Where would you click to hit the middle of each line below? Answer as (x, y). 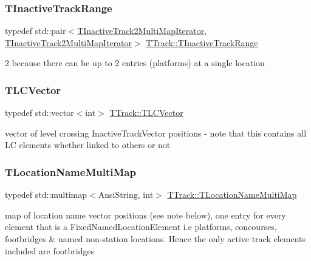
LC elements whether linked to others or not (88, 145)
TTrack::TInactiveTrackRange (202, 42)
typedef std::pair (36, 31)
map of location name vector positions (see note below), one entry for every (145, 215)
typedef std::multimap (46, 195)
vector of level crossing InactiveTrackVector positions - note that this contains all (156, 133)
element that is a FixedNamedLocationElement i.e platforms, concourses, (141, 227)
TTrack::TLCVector (146, 113)
